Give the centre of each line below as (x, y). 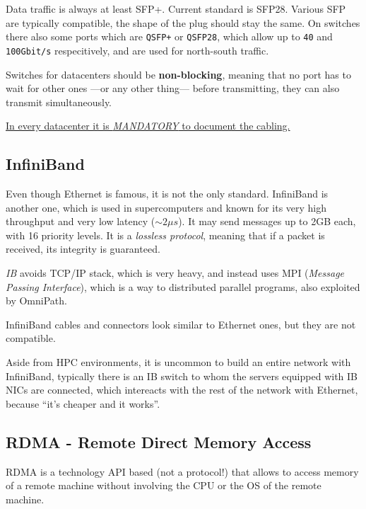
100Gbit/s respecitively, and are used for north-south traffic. (137, 50)
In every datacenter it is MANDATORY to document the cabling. (148, 126)
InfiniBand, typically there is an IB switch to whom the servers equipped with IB (182, 376)
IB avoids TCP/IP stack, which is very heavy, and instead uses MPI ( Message (175, 273)
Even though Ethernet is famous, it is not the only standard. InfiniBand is (167, 194)
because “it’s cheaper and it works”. (83, 403)
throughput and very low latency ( (81, 221)
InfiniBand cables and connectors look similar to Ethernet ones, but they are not (181, 324)
